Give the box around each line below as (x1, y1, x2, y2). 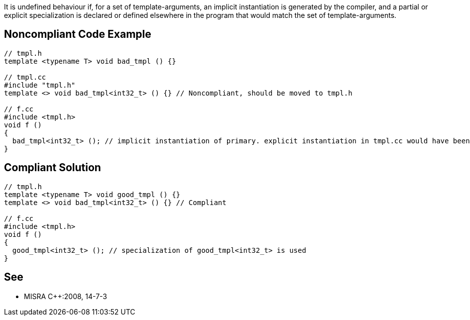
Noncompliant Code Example (4, 28, 151, 41)
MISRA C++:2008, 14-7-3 (24, 292, 108, 301)
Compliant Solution (4, 161, 101, 174)
